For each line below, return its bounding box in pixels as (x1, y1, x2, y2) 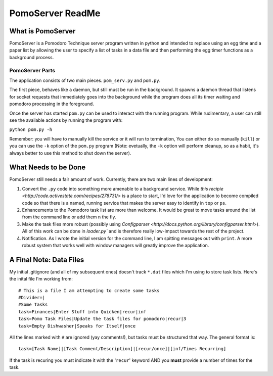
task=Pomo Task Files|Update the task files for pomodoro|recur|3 (18, 316, 187, 322)
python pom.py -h (9, 127, 53, 132)
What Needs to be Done (9, 163, 86, 172)
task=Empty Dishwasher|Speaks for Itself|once (18, 323, 136, 328)
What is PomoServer (9, 27, 76, 35)
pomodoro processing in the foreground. (9, 101, 95, 107)
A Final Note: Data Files (9, 255, 84, 264)
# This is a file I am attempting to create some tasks (18, 288, 160, 293)
